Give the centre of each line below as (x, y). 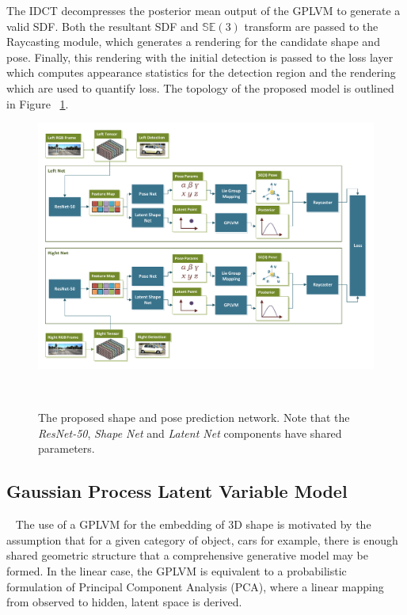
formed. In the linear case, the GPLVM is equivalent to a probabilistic (177, 571)
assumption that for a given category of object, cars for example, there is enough (202, 539)
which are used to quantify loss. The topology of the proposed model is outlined (200, 87)
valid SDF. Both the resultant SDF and (103, 26)
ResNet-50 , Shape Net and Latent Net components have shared (190, 433)
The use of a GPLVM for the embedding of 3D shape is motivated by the (193, 524)
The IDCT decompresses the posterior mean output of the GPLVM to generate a (203, 10)
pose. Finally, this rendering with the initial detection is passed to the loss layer (200, 57)
